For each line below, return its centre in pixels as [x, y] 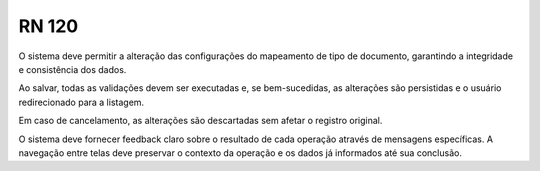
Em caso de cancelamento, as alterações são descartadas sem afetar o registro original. [200, 121]
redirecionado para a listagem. [81, 102]
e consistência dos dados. [72, 69]
